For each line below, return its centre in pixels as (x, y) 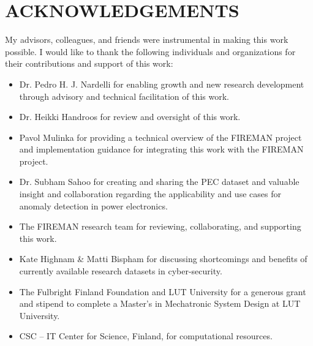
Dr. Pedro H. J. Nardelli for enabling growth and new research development (162, 84)
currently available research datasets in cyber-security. (121, 271)
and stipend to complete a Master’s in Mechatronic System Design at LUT (160, 303)
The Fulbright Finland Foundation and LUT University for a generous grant (163, 291)
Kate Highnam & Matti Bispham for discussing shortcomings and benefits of (163, 259)
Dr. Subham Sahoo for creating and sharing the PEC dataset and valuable (159, 182)
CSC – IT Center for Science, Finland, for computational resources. (146, 336)
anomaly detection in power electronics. (93, 205)
